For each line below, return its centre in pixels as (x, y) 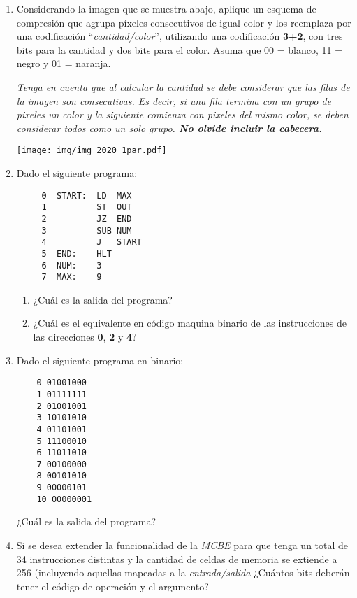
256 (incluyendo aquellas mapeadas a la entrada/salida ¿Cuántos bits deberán (183, 572)
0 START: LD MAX (87, 195)
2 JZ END (87, 219)
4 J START (92, 242)
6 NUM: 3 (72, 265)
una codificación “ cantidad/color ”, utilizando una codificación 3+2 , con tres (180, 36)
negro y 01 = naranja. (64, 63)
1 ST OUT (87, 207)
